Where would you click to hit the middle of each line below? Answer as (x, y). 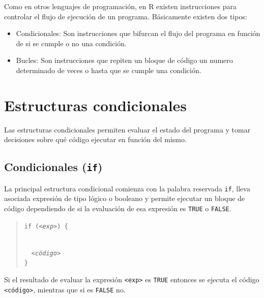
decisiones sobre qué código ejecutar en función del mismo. (95, 139)
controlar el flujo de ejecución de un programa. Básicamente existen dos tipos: (126, 16)
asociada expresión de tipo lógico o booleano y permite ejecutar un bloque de (125, 198)
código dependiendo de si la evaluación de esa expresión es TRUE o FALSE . (118, 208)
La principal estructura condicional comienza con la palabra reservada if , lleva (127, 188)
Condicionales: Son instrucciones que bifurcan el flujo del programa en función (138, 33)
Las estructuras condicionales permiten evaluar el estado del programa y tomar (127, 129)
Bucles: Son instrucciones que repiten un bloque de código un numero (124, 60)
